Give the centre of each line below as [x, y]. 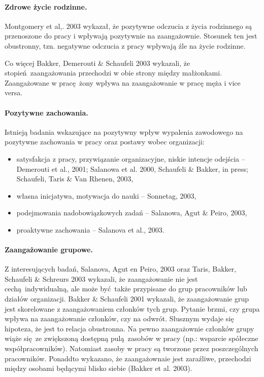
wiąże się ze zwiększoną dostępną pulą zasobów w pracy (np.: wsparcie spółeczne [131, 338]
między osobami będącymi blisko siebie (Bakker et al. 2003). [98, 368]
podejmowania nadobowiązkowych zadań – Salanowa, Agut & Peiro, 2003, [132, 213]
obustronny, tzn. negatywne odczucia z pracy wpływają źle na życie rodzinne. [125, 45]
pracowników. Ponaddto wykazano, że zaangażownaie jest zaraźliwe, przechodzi [128, 358]
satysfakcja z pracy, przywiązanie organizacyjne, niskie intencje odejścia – [131, 158]
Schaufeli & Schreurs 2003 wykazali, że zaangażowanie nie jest [101, 278]
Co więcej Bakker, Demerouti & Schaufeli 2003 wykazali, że [97, 63]
